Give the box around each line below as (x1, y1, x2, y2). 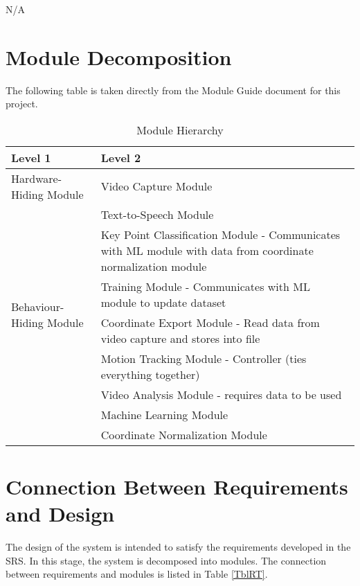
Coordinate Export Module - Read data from (100, 314, 320, 330)
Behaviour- (11, 298, 64, 314)
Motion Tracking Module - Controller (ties (100, 350, 307, 366)
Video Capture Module (100, 178, 213, 195)
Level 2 (100, 149, 141, 166)
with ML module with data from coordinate (100, 242, 314, 258)
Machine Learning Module (100, 406, 228, 423)
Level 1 (11, 149, 51, 166)
